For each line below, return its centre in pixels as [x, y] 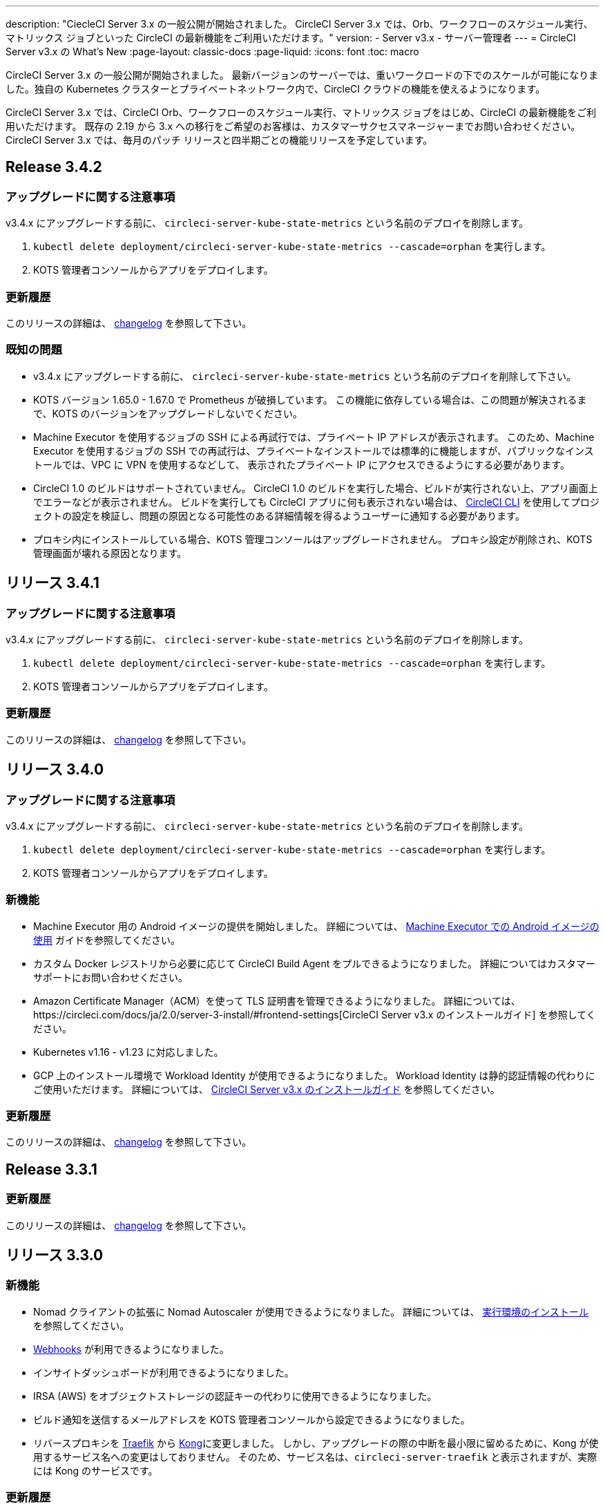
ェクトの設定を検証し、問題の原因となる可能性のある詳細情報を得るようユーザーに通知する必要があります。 [279, 515]
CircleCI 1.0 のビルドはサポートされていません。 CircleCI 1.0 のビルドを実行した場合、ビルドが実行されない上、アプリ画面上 [316, 488]
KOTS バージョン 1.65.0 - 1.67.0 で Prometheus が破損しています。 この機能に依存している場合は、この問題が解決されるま [310, 399]
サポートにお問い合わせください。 [111, 977]
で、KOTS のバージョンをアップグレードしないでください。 [168, 413]
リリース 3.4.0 [55, 770]
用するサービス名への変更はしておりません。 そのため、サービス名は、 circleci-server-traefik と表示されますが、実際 [315, 1456]
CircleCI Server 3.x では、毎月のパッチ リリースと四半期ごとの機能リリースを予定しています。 [219, 140]
